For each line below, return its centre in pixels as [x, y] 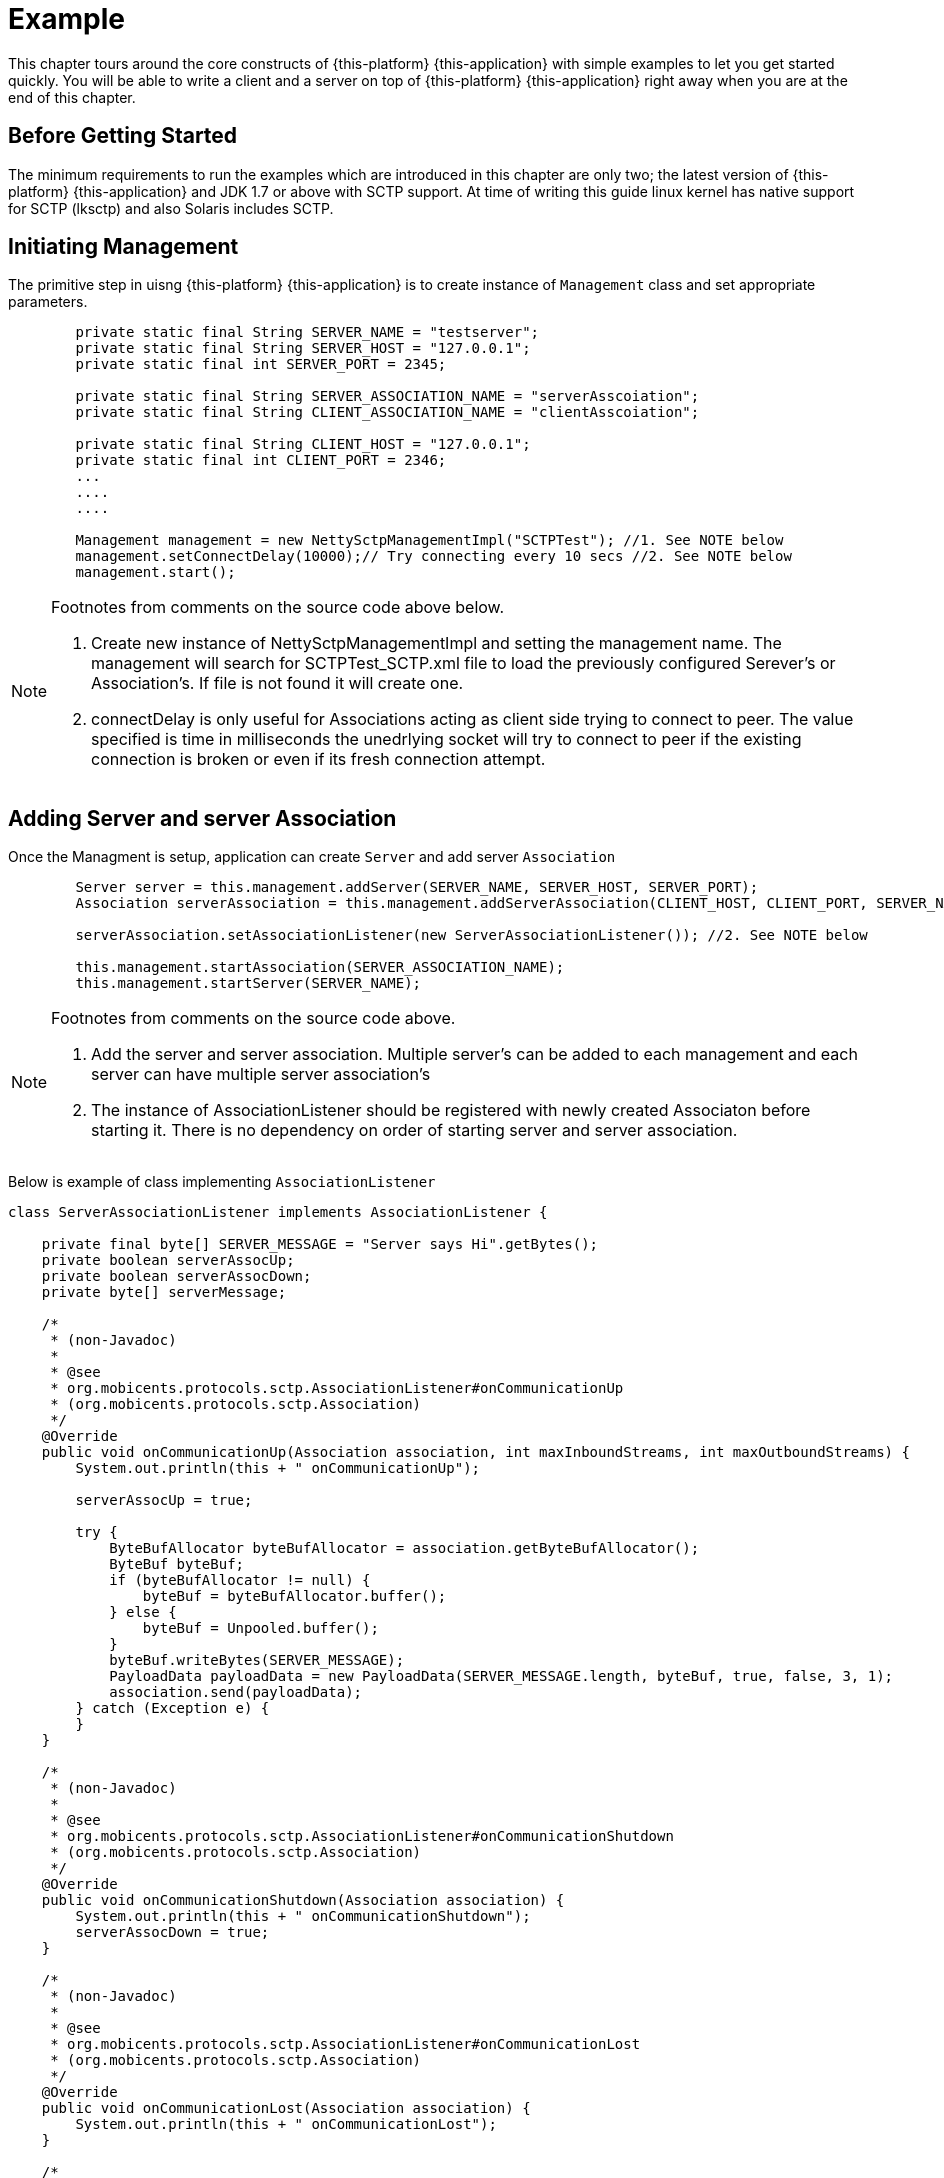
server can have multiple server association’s [261, 1074]
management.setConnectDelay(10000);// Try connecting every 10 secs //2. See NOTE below [433, 556]
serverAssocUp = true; [164, 1500]
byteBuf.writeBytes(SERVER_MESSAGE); [257, 1660]
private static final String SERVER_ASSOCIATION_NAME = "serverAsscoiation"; [387, 396]
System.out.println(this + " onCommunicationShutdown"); [303, 1916]
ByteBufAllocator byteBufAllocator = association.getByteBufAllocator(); [404, 1548]
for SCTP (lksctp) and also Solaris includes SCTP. [171, 208]
